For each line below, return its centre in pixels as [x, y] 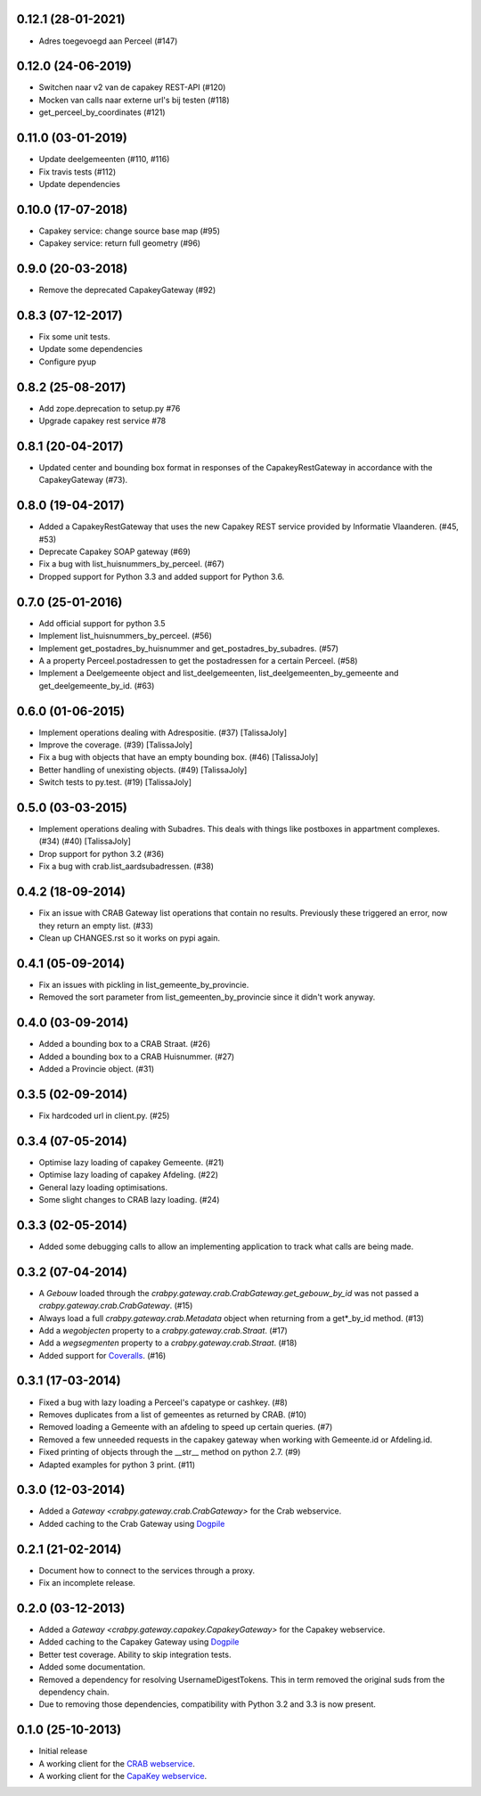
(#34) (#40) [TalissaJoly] [85, 841]
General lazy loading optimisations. [103, 1187]
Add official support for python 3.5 [102, 623]
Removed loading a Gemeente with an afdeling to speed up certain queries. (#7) [186, 1427]
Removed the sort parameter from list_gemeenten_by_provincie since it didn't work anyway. [207, 997]
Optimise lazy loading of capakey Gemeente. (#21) [131, 1162]
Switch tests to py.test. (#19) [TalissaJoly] [115, 782]
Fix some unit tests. [74, 337]
